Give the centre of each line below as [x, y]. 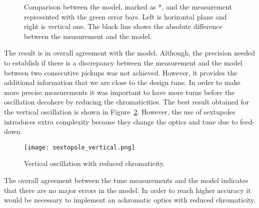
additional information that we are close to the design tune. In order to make [122, 82]
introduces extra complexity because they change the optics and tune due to [121, 121]
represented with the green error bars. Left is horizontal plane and [125, 16]
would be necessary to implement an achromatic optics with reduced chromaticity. [130, 200]
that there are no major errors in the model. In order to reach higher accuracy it [127, 190]
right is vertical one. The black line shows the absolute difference [123, 26]
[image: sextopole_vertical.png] [79, 147]
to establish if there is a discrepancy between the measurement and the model [123, 62]
